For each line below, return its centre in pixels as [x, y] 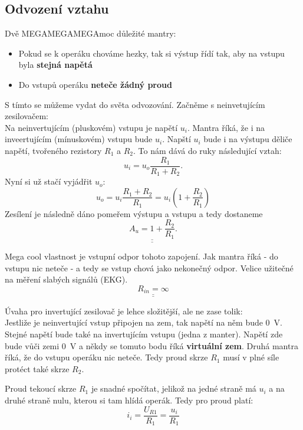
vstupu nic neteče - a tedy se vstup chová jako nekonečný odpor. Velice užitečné [149, 267]
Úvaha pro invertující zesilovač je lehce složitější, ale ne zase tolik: [124, 311]
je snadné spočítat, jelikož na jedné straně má [174, 388]
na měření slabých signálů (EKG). [66, 279]
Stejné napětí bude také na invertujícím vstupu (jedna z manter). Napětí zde [144, 334]
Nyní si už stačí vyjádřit [49, 181]
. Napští [177, 139]
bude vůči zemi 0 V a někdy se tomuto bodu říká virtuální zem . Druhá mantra [151, 345]
